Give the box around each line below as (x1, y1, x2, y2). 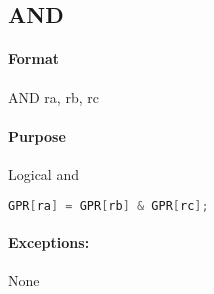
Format (8, 48, 59, 69)
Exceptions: (8, 232, 90, 253)
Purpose (8, 125, 66, 146)
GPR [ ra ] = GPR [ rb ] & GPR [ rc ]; (8, 198, 209, 213)
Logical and (8, 163, 79, 184)
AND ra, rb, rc (8, 86, 99, 107)
